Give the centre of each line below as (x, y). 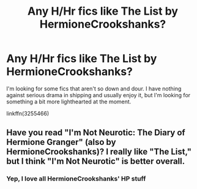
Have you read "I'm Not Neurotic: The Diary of (96, 133)
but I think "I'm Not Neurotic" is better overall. (96, 161)
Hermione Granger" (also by (61, 142)
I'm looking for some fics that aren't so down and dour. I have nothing (94, 88)
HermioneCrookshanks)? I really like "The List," (99, 152)
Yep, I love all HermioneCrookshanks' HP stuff (76, 179)
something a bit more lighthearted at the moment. (69, 102)
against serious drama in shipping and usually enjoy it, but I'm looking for (98, 95)
